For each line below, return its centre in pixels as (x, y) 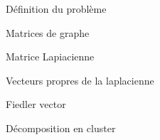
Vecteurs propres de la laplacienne (80, 80)
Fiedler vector (36, 104)
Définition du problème (56, 9)
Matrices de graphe (48, 32)
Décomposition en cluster (61, 128)
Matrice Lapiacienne (50, 56)
